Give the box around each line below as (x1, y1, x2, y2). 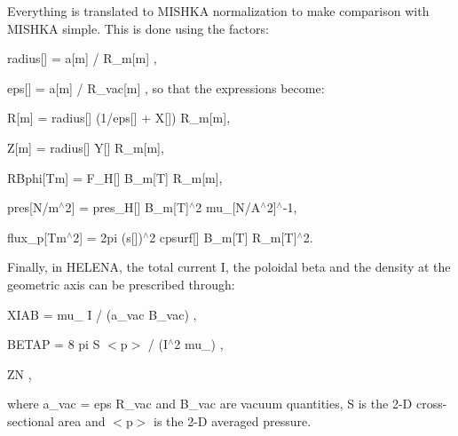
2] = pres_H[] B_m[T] (65, 198, 189, 217)
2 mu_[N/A (195, 198, 261, 217)
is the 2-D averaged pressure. (154, 411, 312, 430)
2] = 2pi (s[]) (73, 227, 143, 246)
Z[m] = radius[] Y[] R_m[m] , (7, 138, 164, 156)
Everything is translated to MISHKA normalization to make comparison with (7, 2, 430, 20)
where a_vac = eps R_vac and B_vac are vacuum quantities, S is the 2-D (7, 394, 413, 413)
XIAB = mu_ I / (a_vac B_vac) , (7, 305, 197, 323)
